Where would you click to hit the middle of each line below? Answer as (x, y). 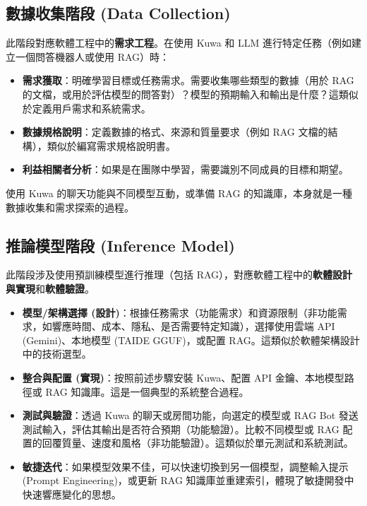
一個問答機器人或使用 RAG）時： (92, 56)
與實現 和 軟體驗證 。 (50, 288)
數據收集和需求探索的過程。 (70, 207)
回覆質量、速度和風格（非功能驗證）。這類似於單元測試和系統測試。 (198, 443)
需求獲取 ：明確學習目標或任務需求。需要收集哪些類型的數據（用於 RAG (188, 80)
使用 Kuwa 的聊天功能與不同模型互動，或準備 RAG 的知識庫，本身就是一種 (179, 193)
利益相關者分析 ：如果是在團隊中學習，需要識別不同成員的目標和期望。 (185, 169)
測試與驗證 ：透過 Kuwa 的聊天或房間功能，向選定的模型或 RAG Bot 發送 (190, 415)
